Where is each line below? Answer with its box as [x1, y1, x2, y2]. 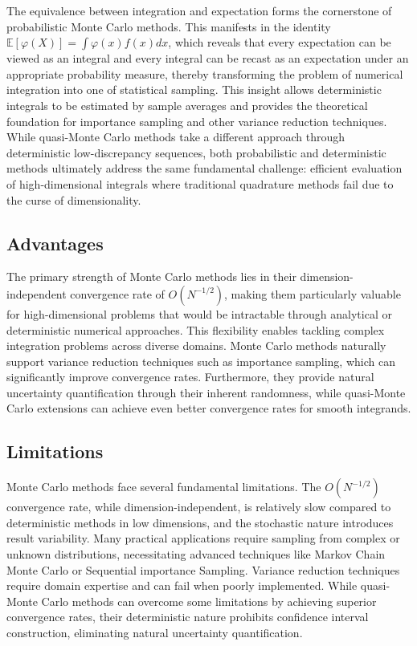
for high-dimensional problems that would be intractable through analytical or [6, 305, 392, 322]
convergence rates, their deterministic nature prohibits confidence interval [6, 608, 369, 625]
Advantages [6, 230, 104, 255]
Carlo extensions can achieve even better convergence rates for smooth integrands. [6, 400, 411, 416]
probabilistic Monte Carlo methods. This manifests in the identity [6, 18, 331, 35]
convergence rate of [70, 285, 165, 302]
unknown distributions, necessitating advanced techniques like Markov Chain [6, 546, 386, 563]
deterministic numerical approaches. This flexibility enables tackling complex [6, 321, 385, 338]
